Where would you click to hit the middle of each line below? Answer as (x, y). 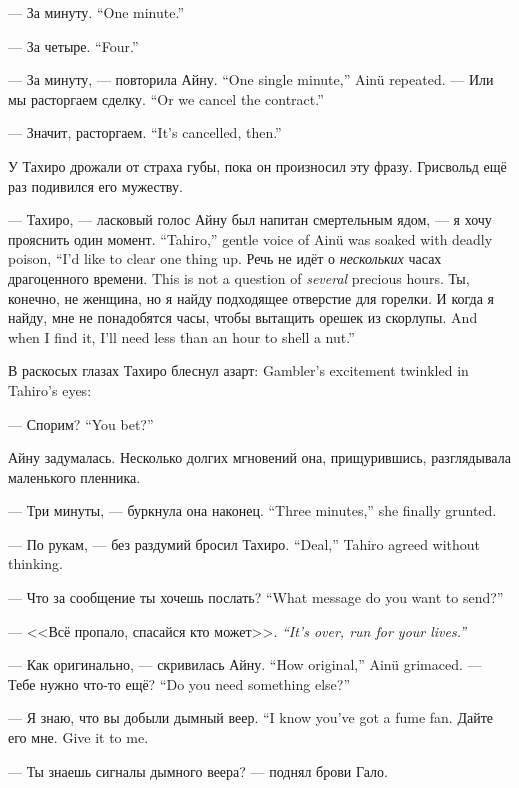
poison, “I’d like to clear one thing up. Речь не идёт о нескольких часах (225, 258)
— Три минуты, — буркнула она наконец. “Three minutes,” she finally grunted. (252, 510)
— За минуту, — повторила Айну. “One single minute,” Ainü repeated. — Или (251, 79)
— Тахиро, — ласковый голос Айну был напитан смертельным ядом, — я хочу (250, 219)
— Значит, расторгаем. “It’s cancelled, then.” (145, 132)
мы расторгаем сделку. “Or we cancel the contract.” (166, 98)
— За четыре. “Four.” (73, 45)
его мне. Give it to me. (78, 737)
